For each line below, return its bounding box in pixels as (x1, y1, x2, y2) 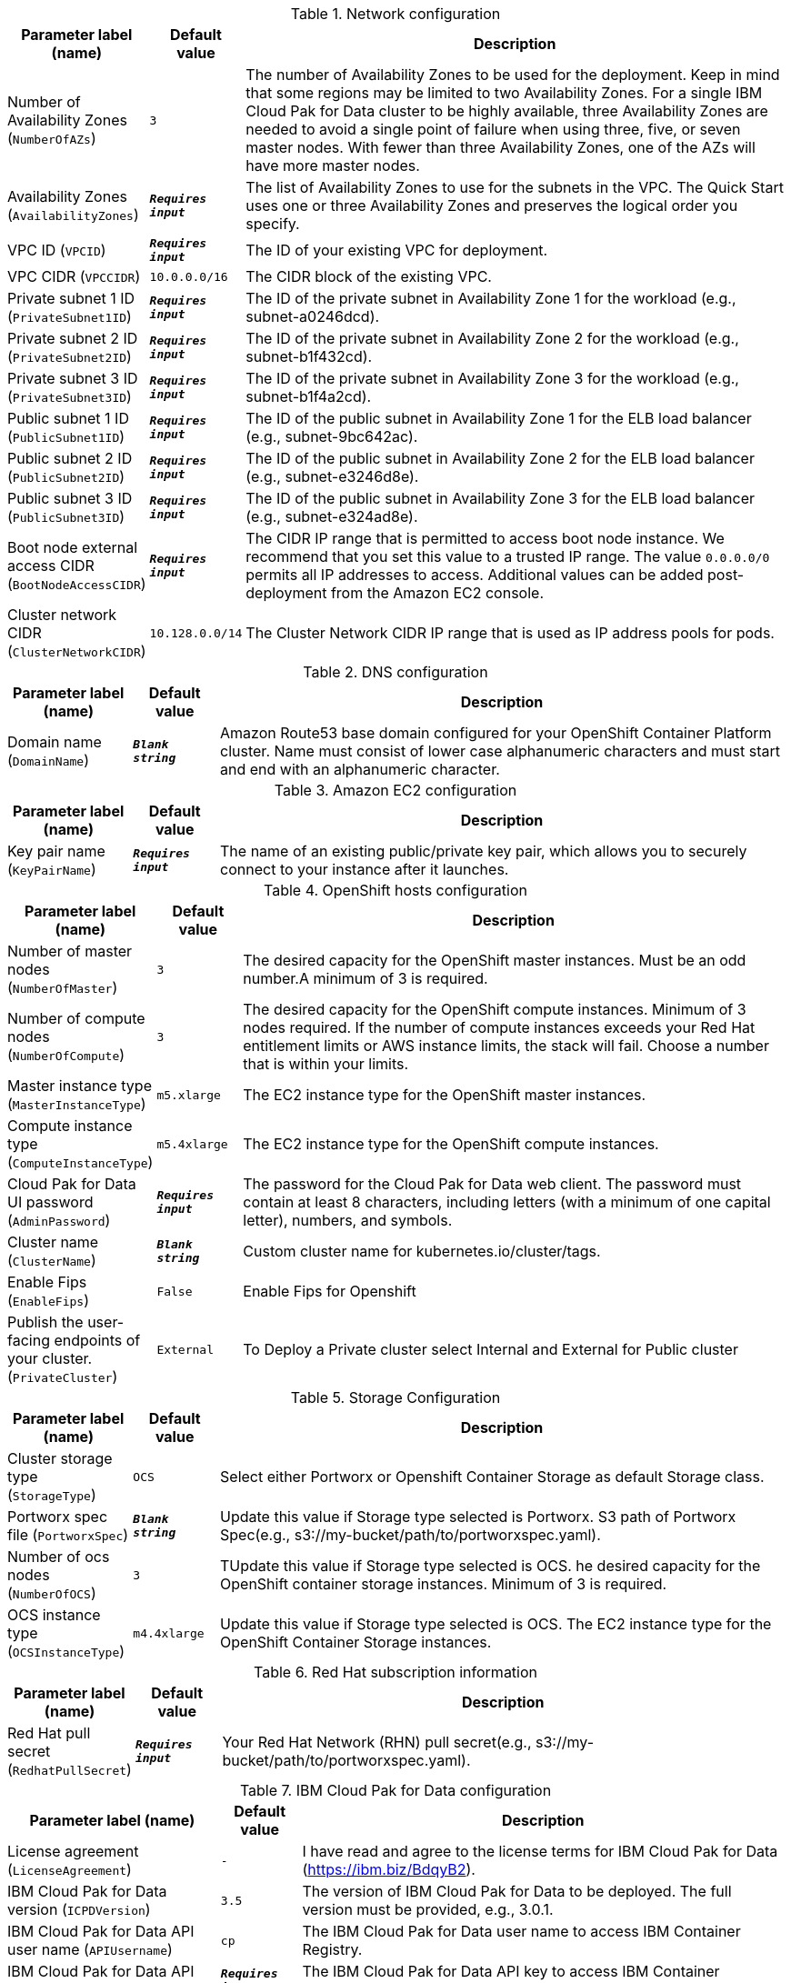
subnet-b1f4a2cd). (245, 387, 372, 406)
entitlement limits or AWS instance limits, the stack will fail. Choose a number (243, 1037, 769, 1055)
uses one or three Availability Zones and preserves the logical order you (245, 196, 738, 215)
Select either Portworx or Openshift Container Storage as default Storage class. (220, 1467, 765, 1486)
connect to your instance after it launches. (220, 860, 509, 878)
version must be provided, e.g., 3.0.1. (302, 1900, 554, 1918)
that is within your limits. (243, 1055, 409, 1073)
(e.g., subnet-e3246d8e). (245, 467, 419, 486)
